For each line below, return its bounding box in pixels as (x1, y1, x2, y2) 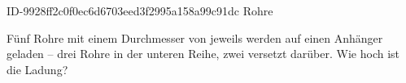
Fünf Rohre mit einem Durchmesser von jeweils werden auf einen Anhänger (7, 29, 383, 46)
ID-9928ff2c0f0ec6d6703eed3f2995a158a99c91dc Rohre (7, 2, 273, 19)
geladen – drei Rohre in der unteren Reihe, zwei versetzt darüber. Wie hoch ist (7, 45, 400, 62)
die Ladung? (7, 60, 68, 77)
